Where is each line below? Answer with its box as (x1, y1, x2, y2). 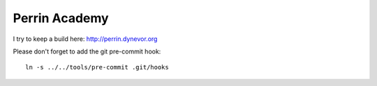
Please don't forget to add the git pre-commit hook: (13, 47, 161, 55)
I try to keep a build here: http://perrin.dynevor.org (13, 35, 158, 43)
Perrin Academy (13, 10, 109, 26)
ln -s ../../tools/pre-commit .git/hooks (25, 63, 169, 71)
